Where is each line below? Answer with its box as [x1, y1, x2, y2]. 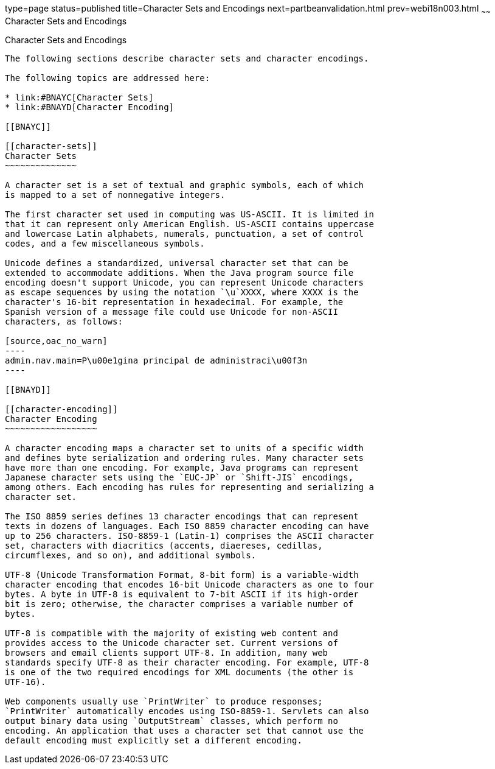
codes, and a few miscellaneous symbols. [5, 238, 205, 248]
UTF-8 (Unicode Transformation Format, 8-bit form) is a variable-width [5, 569, 359, 580]
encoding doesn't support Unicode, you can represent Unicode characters [5, 277, 364, 287]
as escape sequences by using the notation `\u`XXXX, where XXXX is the [5, 287, 359, 297]
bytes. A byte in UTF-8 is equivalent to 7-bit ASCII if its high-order [5, 589, 359, 599]
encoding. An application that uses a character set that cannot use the [5, 725, 364, 736]
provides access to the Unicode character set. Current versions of [5, 637, 338, 648]
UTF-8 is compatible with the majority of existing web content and [5, 628, 338, 638]
